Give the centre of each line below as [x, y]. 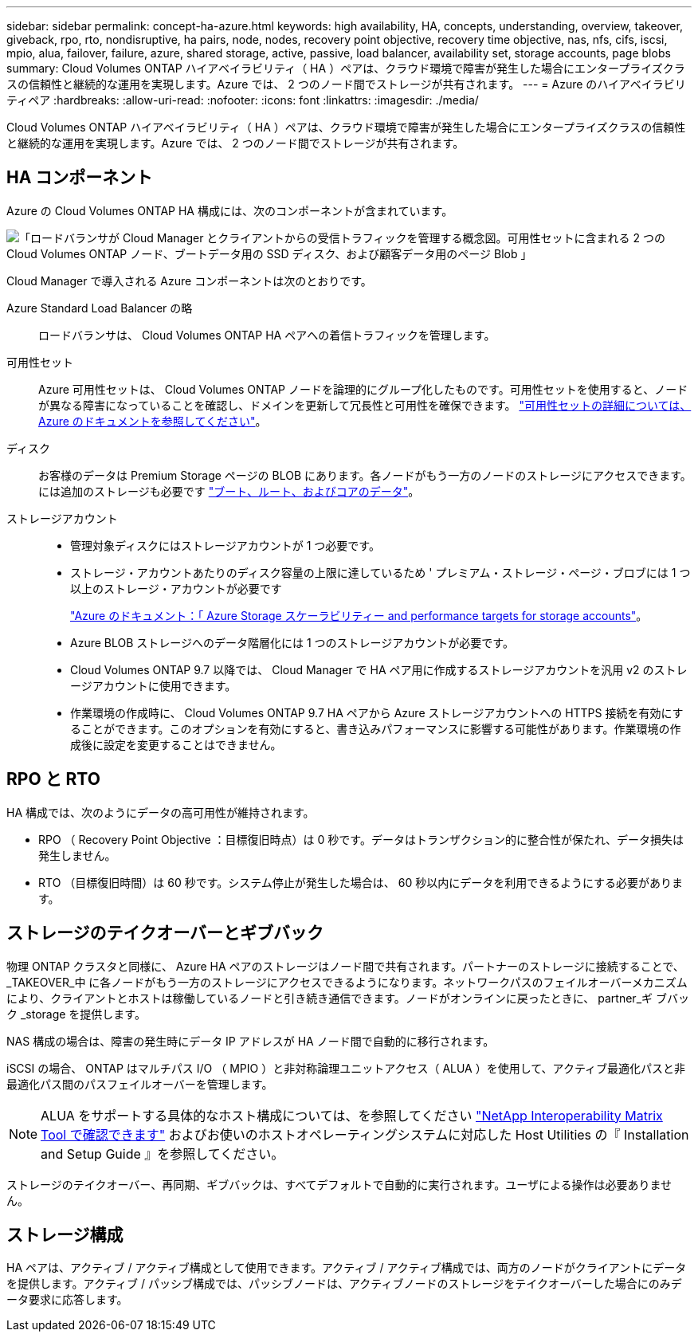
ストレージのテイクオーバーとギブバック [165, 933]
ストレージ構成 [65, 1234]
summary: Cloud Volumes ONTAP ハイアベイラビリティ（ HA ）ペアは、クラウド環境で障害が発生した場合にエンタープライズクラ [346, 68]
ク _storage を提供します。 [76, 1014]
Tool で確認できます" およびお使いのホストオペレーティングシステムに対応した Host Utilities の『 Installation [365, 1134]
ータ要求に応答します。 [67, 1300]
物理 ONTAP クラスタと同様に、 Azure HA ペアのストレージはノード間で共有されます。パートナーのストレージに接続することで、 [345, 966]
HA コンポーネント [80, 178]
